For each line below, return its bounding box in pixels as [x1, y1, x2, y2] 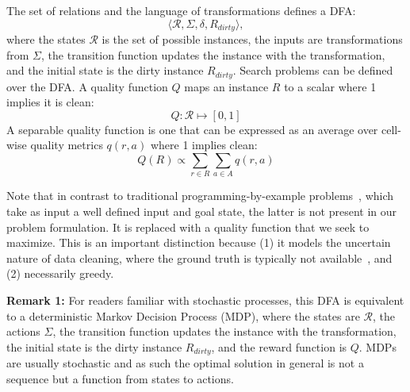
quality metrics [30, 136, 103, 153]
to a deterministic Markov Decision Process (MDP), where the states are [6, 307, 360, 324]
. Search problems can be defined [232, 62, 393, 79]
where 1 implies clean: [150, 136, 258, 153]
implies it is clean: [6, 94, 94, 110]
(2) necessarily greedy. [6, 265, 114, 282]
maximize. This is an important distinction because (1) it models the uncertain [6, 234, 391, 251]
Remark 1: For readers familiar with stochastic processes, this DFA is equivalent [6, 291, 404, 308]
